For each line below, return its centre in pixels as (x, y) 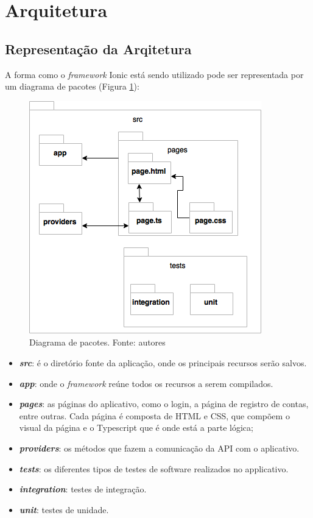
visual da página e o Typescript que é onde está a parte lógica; (136, 428)
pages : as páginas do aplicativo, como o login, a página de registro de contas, (164, 404)
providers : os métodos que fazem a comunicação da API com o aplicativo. (159, 448)
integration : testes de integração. (83, 489)
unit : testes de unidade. (64, 509)
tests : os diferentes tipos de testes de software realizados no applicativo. (154, 468)
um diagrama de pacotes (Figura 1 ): (72, 86)
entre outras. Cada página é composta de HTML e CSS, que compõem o (154, 415)
